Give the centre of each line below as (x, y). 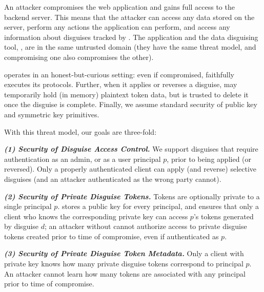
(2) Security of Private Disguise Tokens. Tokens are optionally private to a (132, 196)
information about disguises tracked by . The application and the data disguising (131, 37)
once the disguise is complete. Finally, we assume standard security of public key (131, 104)
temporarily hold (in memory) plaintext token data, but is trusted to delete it (126, 94)
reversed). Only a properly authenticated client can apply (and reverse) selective (130, 169)
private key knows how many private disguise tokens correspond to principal (124, 264)
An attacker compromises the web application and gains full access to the (119, 7)
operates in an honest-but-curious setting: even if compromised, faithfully (119, 74)
